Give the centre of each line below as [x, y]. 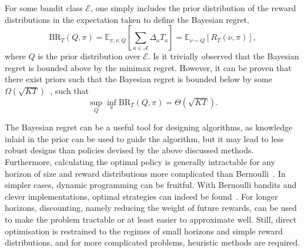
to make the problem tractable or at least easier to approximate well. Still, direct [151, 219]
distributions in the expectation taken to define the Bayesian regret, [127, 19]
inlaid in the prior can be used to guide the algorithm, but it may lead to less [144, 138]
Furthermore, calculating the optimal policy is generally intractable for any [140, 161]
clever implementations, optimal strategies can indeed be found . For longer [141, 196]
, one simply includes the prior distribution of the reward [193, 8]
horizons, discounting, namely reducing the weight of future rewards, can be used [151, 208]
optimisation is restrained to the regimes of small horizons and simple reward [144, 231]
